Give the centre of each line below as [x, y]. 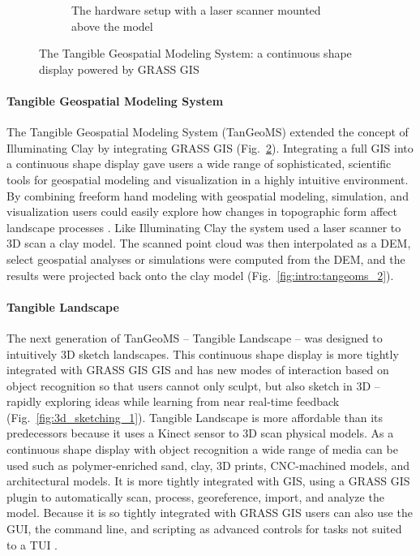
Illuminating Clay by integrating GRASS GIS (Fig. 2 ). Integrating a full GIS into [210, 147]
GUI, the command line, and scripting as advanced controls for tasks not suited [204, 529]
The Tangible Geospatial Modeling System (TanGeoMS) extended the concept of [208, 132]
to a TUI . [32, 544]
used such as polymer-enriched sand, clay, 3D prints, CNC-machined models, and [208, 465]
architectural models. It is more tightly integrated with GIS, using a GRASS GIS [208, 481]
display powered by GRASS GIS [119, 69]
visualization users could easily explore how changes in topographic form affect [202, 211]
